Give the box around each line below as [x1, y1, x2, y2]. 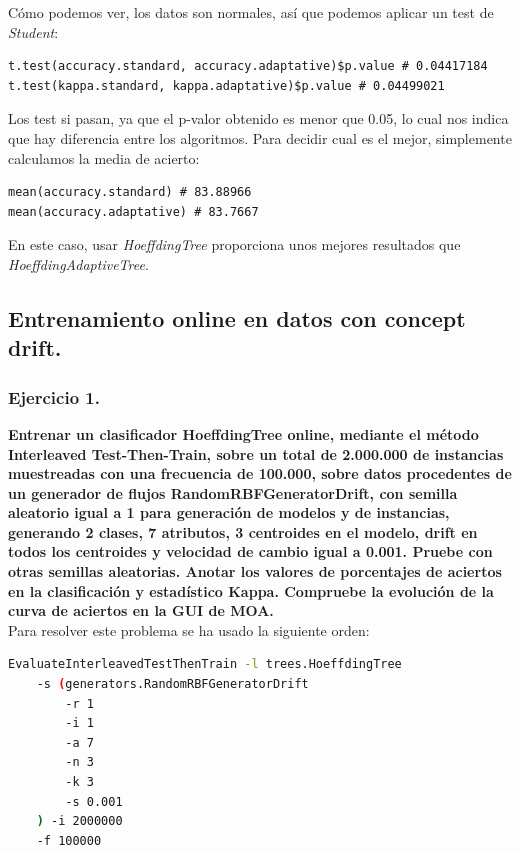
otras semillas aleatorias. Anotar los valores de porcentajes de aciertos [8, 561, 502, 582]
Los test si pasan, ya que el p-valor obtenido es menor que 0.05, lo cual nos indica [8, 108, 509, 129]
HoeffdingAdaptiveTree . [8, 253, 149, 274]
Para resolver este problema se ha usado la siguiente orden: [8, 619, 370, 640]
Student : [8, 21, 59, 42]
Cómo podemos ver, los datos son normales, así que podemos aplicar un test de [8, 2, 494, 22]
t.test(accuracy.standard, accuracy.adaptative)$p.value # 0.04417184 [8, 59, 488, 74]
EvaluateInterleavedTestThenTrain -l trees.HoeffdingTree [8, 657, 402, 672]
